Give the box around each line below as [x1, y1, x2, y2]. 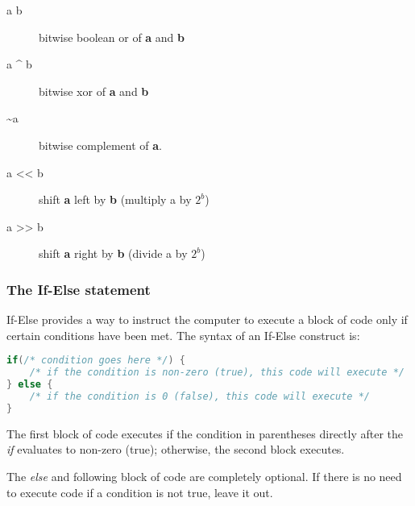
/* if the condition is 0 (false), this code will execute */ [29, 390, 371, 402]
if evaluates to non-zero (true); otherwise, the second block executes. [6, 441, 345, 458]
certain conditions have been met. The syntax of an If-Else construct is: [6, 326, 360, 343]
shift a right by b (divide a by [39, 245, 188, 262]
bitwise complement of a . [39, 136, 162, 153]
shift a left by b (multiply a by [39, 191, 192, 208]
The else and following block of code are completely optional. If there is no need [6, 467, 402, 484]
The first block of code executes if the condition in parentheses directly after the [6, 425, 403, 442]
